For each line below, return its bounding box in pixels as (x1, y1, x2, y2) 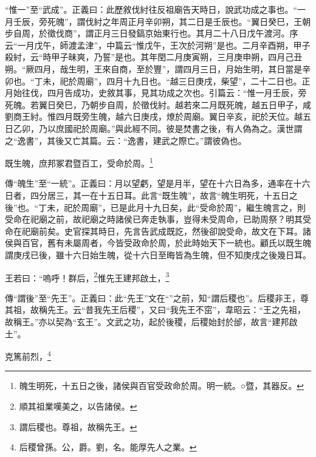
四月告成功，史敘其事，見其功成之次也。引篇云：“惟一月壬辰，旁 (47, 86, 307, 99)
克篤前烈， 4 (5, 348, 51, 362)
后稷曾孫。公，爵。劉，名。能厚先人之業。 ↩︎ (19, 441, 197, 453)
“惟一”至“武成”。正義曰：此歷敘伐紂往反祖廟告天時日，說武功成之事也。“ (5, 3, 298, 15)
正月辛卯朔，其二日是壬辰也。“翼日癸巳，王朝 (128, 15, 311, 27)
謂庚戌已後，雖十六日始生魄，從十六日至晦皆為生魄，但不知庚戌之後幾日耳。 (5, 248, 311, 261)
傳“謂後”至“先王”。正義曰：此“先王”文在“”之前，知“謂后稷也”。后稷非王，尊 (5, 291, 309, 304)
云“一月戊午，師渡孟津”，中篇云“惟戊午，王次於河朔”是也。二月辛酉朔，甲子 (5, 38, 311, 51)
